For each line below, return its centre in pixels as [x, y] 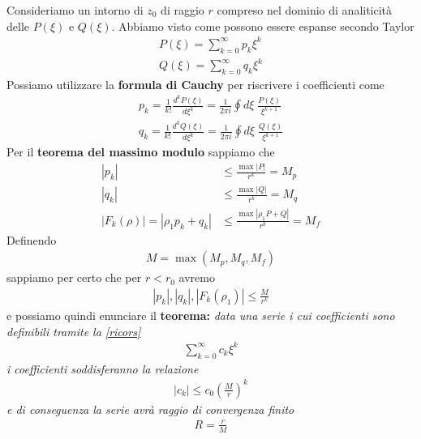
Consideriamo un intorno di [75, 10]
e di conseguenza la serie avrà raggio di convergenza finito [150, 409]
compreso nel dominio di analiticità [305, 10]
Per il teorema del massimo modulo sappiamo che [141, 152]
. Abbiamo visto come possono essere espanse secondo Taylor [263, 26]
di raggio [183, 10]
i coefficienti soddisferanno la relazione [103, 368]
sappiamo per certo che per [74, 277]
